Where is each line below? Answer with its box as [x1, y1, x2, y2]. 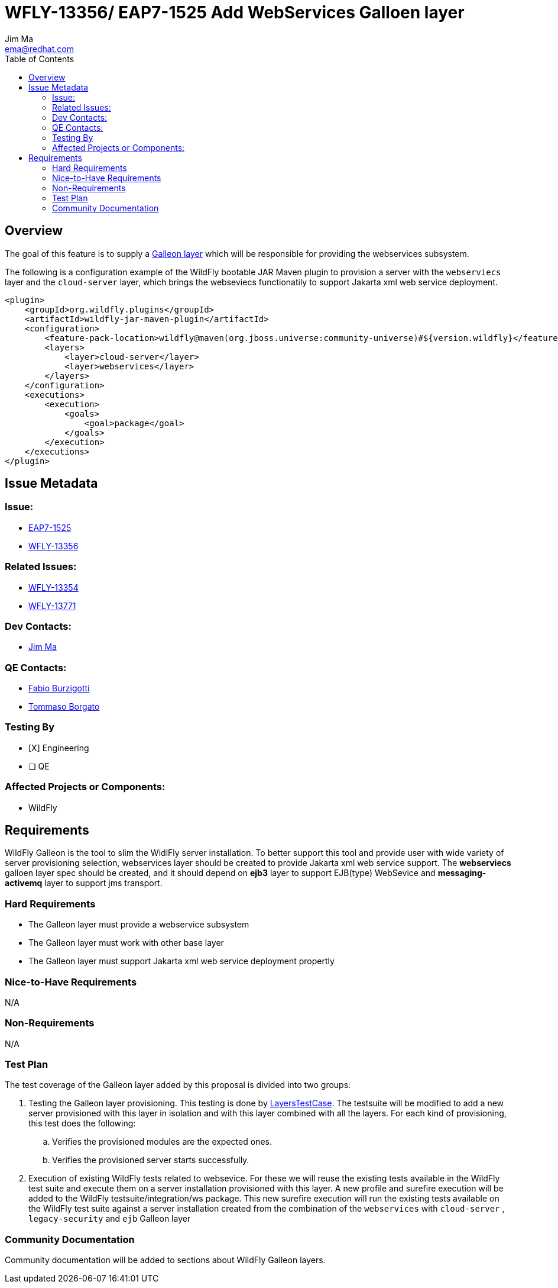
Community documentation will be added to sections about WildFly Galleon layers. [5, 1255, 326, 1266]
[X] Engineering [28, 742, 89, 753]
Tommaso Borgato [28, 701, 100, 712]
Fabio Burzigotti [28, 683, 90, 694]
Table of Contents [5, 53, 74, 64]
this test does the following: [28, 1118, 136, 1129]
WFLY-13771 [28, 600, 76, 611]
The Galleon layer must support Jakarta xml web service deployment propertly [28, 956, 335, 967]
